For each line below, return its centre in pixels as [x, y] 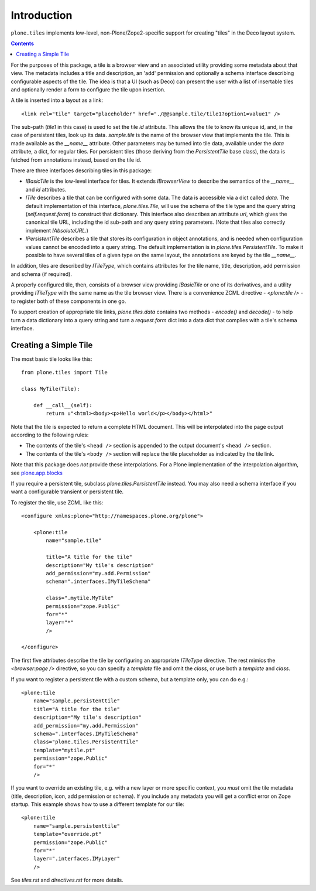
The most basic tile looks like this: [51, 359]
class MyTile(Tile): [51, 389]
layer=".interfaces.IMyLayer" [76, 859]
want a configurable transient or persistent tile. [67, 491]
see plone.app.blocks [37, 473]
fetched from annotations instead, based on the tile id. [76, 160]
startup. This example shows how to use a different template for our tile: [97, 804]
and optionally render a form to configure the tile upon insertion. [88, 89]
